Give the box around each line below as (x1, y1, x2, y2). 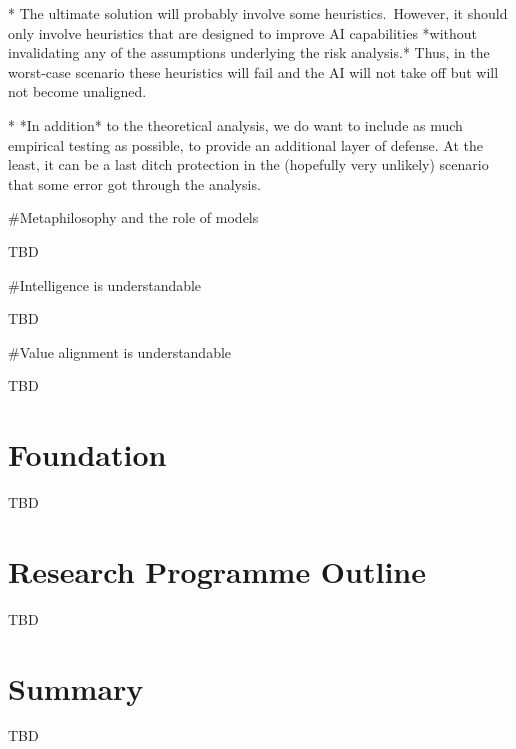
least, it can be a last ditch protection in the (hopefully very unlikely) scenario (8, 154, 489, 175)
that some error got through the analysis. (8, 173, 261, 194)
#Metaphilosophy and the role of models (8, 207, 259, 228)
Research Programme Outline (8, 550, 426, 591)
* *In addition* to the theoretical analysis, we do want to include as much (8, 114, 463, 135)
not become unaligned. (8, 81, 147, 102)
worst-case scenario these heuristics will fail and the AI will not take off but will (8, 61, 499, 82)
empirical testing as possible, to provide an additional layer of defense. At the (8, 134, 483, 155)
